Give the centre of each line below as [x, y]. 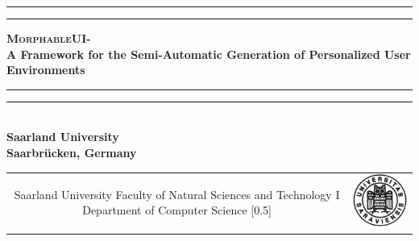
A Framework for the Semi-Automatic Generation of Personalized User [209, 54]
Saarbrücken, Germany [72, 152]
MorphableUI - [49, 38]
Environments [46, 70]
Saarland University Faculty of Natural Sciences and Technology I [177, 194]
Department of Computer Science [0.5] [177, 210]
